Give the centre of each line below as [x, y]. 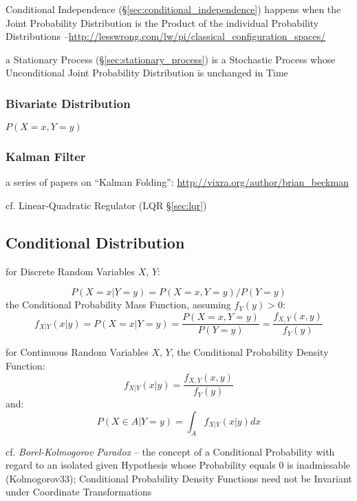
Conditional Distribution [95, 242]
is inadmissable [319, 465]
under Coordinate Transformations [79, 492]
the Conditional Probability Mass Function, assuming [118, 305]
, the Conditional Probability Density [250, 352]
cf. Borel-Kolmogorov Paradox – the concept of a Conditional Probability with [170, 451]
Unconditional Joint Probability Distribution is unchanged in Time [147, 73]
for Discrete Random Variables [71, 271]
